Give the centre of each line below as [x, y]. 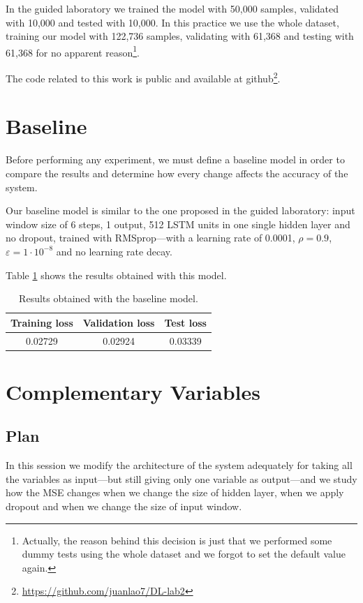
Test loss [185, 322]
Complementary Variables [133, 391]
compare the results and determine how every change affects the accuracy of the [177, 173]
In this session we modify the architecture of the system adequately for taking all [179, 465]
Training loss [42, 322]
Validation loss [119, 322]
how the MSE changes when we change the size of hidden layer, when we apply [175, 492]
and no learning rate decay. [114, 251]
